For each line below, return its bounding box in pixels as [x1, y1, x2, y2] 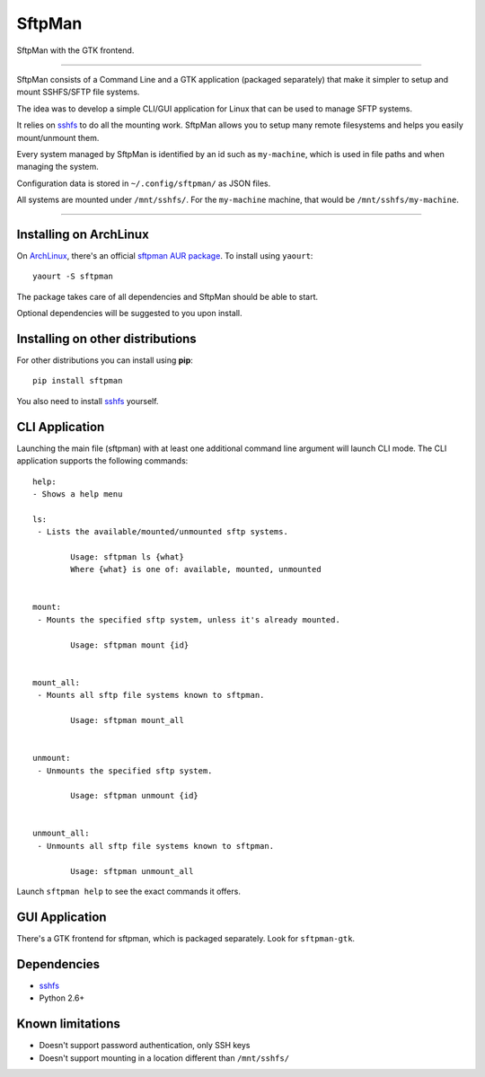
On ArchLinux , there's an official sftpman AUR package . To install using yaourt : [16, 250, 313, 260]
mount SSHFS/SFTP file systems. [16, 86, 140, 98]
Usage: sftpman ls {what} [70, 552, 184, 561]
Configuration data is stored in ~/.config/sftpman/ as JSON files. [16, 178, 271, 189]
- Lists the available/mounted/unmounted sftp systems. [37, 526, 289, 537]
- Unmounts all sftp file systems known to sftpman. [37, 841, 274, 851]
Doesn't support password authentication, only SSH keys [39, 1040, 251, 1051]
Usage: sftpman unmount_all [70, 866, 194, 876]
